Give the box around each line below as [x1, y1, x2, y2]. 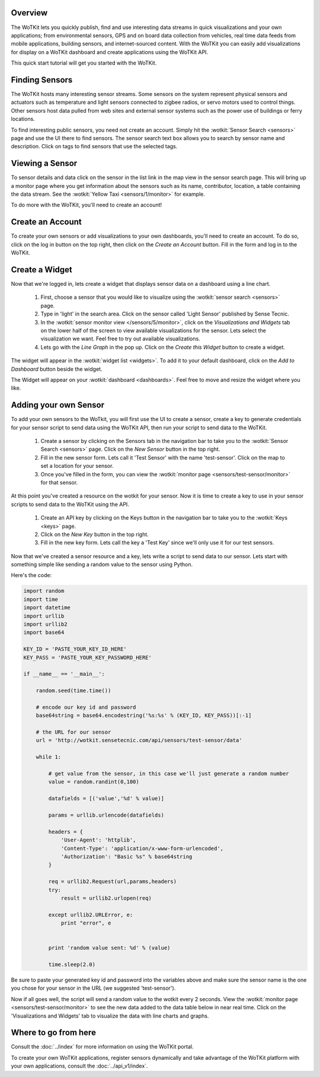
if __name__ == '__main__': [23, 671, 105, 677]
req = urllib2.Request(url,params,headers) [48, 878, 177, 885]
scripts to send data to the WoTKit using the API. [11, 501, 130, 508]
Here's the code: [11, 572, 52, 579]
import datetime [23, 604, 71, 611]
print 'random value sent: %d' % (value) [48, 945, 171, 951]
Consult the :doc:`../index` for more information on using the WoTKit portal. [11, 1043, 194, 1050]
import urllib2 [23, 621, 68, 627]
